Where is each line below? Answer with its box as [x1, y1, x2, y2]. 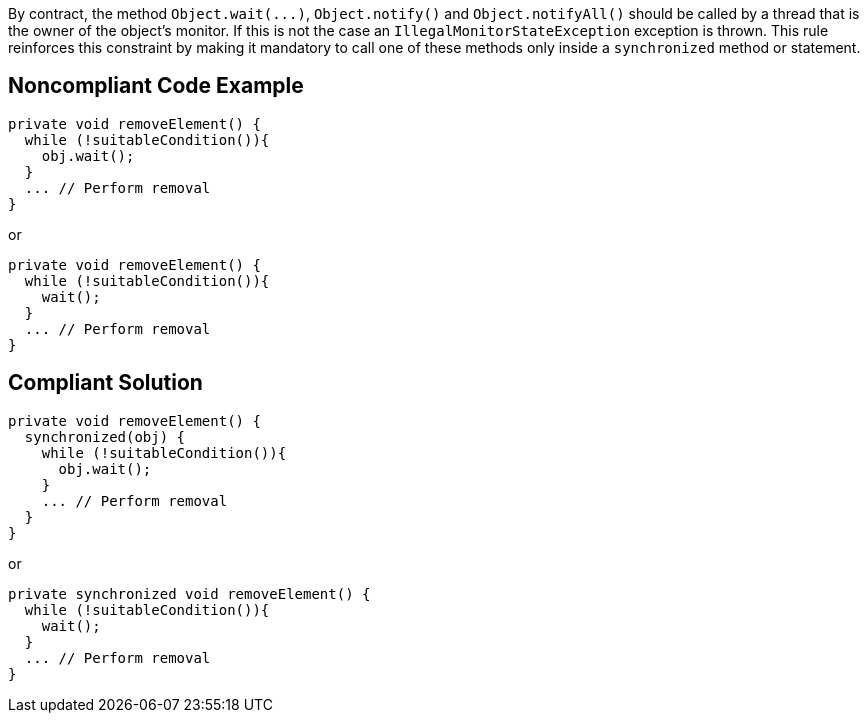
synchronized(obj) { [24, 428, 186, 445]
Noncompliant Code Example [8, 73, 304, 99]
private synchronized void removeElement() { [8, 585, 371, 602]
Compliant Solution [8, 370, 203, 396]
